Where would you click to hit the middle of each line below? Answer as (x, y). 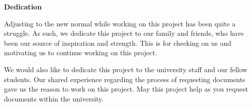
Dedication (23, 6)
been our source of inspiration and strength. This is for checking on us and (118, 43)
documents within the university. (54, 98)
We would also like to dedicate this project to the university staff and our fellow (126, 69)
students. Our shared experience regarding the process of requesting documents (125, 79)
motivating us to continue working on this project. (81, 53)
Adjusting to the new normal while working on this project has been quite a (120, 23)
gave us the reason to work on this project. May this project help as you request (126, 89)
